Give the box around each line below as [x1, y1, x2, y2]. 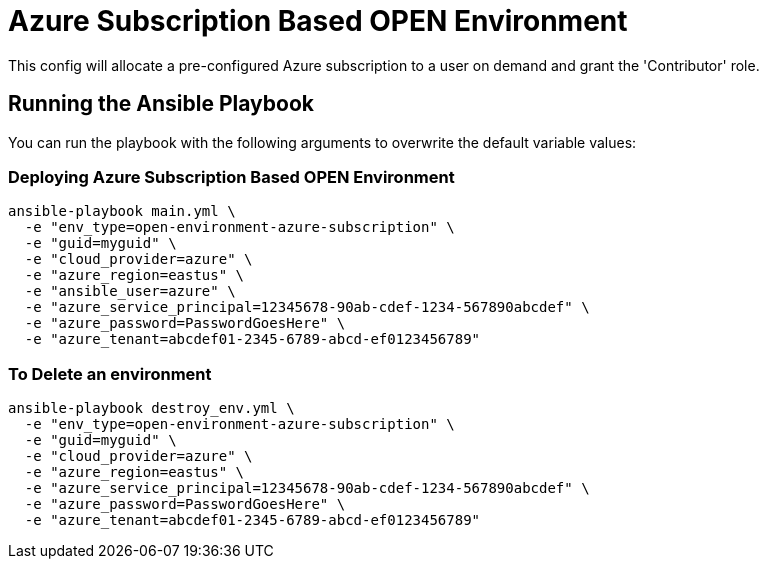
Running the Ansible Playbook [8, 91, 314, 117]
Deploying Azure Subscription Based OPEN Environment [8, 166, 455, 187]
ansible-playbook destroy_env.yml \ [8, 400, 295, 417]
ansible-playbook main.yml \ [8, 203, 236, 220]
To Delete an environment [8, 363, 212, 384]
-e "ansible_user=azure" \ [24, 283, 236, 300]
